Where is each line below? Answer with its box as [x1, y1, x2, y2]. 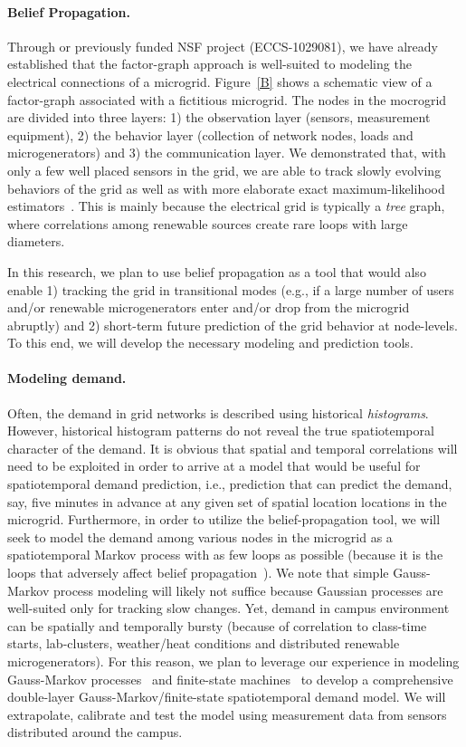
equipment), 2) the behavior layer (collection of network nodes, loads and [7, 125, 414, 144]
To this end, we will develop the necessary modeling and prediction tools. [7, 333, 414, 352]
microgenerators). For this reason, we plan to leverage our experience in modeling [7, 652, 460, 670]
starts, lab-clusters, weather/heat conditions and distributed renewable [7, 634, 400, 653]
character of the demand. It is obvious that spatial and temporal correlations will [7, 438, 458, 457]
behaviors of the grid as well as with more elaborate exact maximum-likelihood [7, 178, 445, 197]
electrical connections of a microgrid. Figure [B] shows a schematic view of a [7, 72, 433, 91]
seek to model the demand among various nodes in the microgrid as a [7, 527, 393, 546]
